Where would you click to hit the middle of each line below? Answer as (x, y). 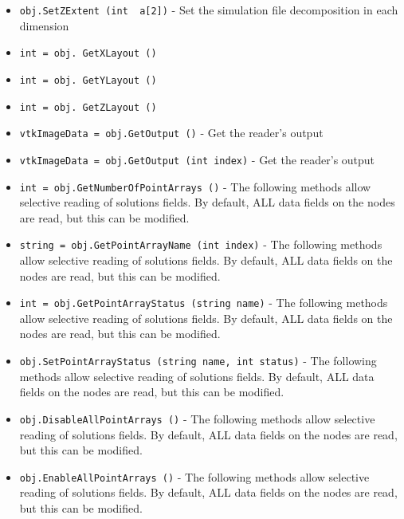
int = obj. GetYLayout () (88, 80)
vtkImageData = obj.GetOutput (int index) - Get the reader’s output (197, 159)
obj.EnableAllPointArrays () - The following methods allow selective (194, 476)
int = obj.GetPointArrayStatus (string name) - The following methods (204, 303)
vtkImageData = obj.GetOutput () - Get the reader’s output (171, 133)
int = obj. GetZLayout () (88, 107)
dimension (44, 25)
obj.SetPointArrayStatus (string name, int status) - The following (198, 361)
